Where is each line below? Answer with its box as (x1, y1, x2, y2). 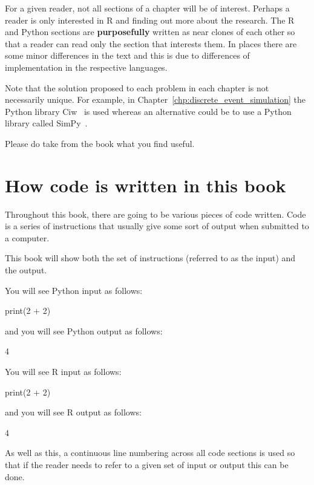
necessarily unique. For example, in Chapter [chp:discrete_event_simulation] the (5, 93, 306, 106)
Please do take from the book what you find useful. (5, 137, 195, 149)
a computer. (5, 231, 50, 244)
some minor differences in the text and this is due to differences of (5, 49, 250, 62)
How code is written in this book (5, 172, 286, 197)
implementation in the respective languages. (5, 60, 168, 73)
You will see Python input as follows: (5, 284, 143, 296)
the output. (5, 264, 47, 276)
